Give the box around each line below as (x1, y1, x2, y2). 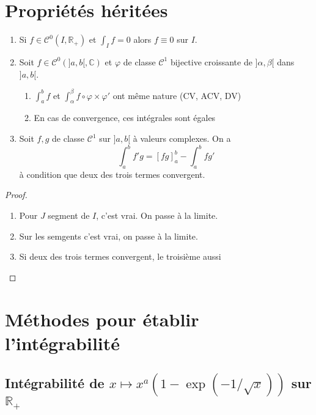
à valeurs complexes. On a (133, 132, 231, 144)
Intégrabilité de (5, 373, 105, 392)
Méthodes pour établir (5, 306, 199, 331)
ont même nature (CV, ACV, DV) (112, 89, 241, 101)
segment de (48, 209, 90, 222)
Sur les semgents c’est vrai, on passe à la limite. (19, 229, 198, 242)
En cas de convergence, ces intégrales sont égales (34, 111, 216, 124)
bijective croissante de (170, 55, 252, 68)
